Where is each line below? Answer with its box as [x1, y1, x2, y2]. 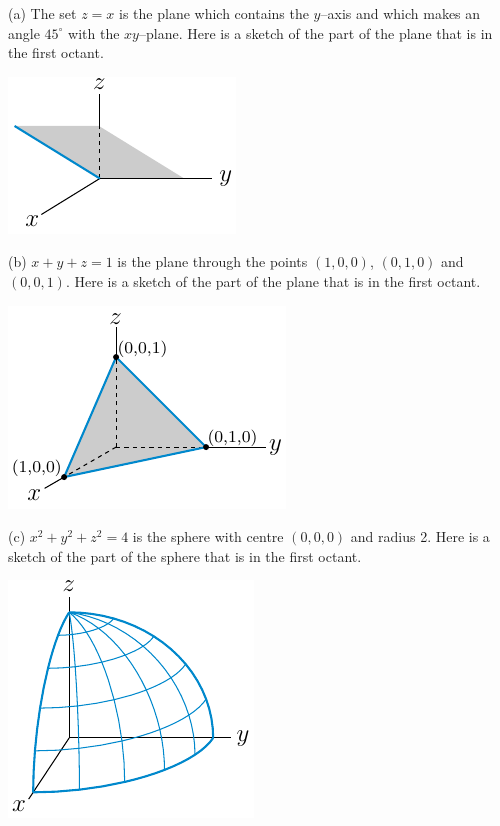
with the [68, 22, 120, 43]
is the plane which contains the [119, 3, 309, 23]
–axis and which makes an [320, 3, 481, 23]
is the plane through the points [117, 251, 308, 272]
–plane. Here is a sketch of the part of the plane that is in [138, 22, 493, 43]
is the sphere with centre [132, 526, 284, 547]
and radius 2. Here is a [350, 526, 490, 547]
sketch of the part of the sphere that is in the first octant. [8, 545, 362, 566]
